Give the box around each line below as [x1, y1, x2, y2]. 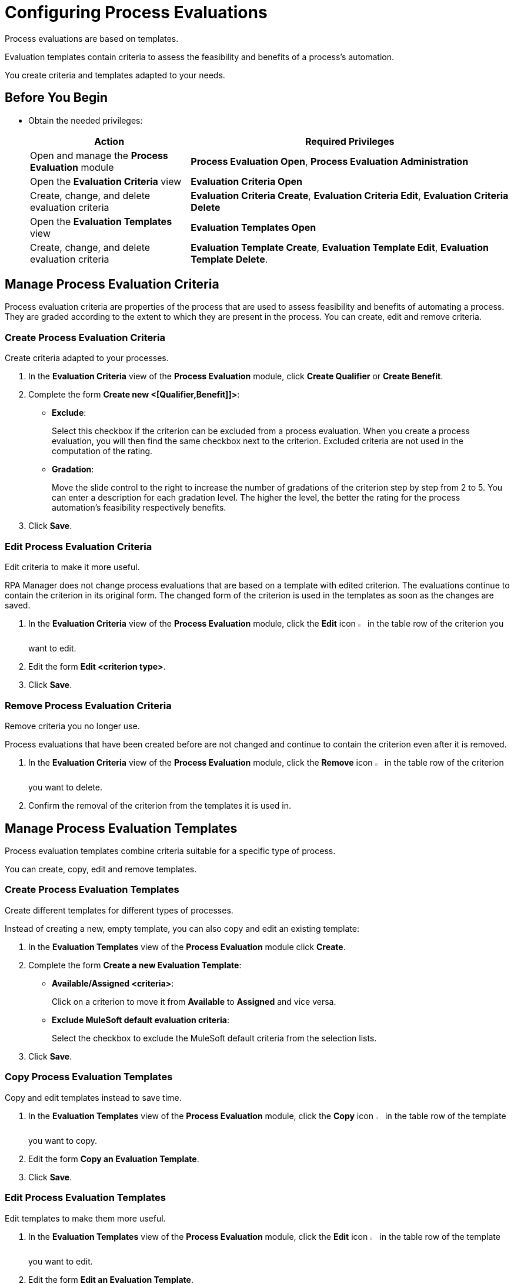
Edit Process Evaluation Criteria [5, 540, 152, 552]
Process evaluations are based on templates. [5, 33, 179, 44]
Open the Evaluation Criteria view [30, 175, 182, 187]
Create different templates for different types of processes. [5, 905, 233, 915]
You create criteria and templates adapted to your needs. [5, 70, 225, 80]
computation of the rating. [52, 446, 153, 456]
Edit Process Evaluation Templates [5, 1192, 166, 1204]
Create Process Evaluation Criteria [5, 331, 165, 343]
